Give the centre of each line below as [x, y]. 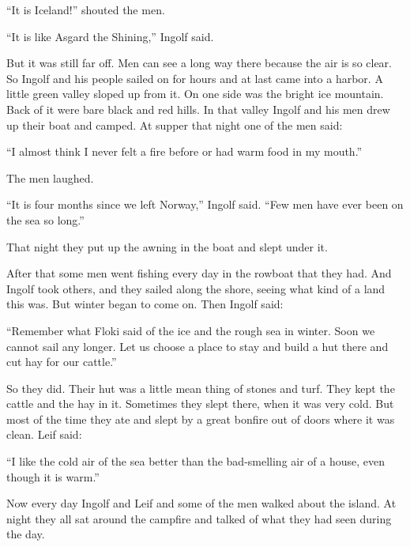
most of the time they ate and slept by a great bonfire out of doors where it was [201, 419]
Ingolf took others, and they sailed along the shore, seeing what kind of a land [196, 288]
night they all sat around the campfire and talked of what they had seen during [199, 518]
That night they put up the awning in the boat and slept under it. [167, 246]
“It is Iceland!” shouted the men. [86, 9]
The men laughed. [50, 177]
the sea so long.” [45, 219]
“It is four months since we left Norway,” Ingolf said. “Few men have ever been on [205, 204]
